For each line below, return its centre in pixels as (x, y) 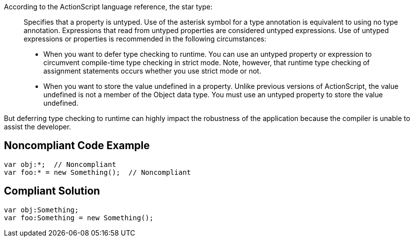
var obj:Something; (41, 210)
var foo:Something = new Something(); (79, 218)
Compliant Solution (52, 191)
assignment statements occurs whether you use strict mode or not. (152, 71)
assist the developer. (38, 127)
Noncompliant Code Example (77, 146)
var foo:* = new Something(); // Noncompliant (98, 172)
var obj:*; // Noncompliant (60, 164)
